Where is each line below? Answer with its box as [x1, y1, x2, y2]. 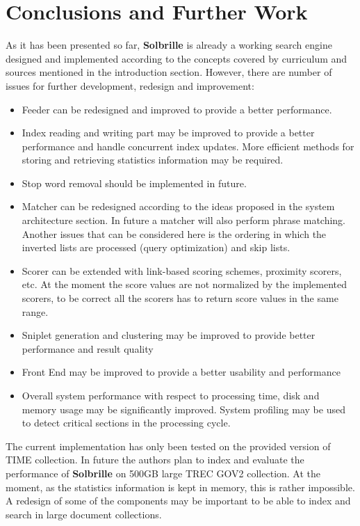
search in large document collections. [6, 507, 162, 521]
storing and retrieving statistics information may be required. [22, 152, 284, 167]
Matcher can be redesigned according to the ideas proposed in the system [22, 199, 335, 214]
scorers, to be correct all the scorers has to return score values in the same [22, 291, 338, 305]
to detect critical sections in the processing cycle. [22, 415, 231, 430]
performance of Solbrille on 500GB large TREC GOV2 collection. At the [6, 465, 321, 480]
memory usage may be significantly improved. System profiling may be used [22, 401, 345, 416]
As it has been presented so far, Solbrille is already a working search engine [6, 38, 332, 52]
